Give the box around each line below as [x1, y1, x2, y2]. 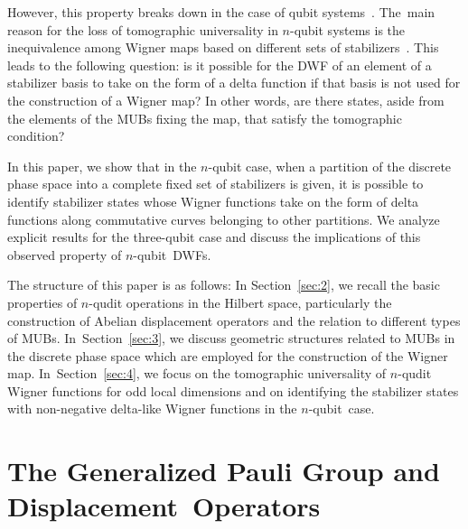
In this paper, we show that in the [7, 156, 197, 175]
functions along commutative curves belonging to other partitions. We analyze [7, 209, 440, 228]
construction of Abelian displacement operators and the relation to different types [7, 311, 461, 329]
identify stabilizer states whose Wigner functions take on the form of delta [7, 191, 419, 210]
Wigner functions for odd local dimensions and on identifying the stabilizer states [7, 381, 459, 400]
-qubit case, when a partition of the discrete [208, 156, 452, 175]
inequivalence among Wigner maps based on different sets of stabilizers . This [7, 38, 439, 57]
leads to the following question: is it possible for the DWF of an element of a [7, 55, 432, 74]
